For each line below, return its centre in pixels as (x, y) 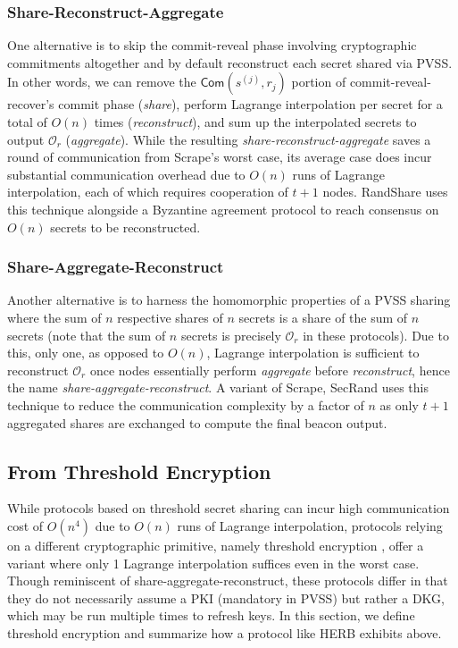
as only (399, 404)
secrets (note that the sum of (87, 335)
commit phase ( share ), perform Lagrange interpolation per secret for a (250, 104)
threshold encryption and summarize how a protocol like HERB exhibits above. (225, 632)
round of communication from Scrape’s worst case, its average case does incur (220, 157)
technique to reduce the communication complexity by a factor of (186, 404)
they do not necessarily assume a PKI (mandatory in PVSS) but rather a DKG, (226, 598)
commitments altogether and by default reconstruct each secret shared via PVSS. (230, 62)
